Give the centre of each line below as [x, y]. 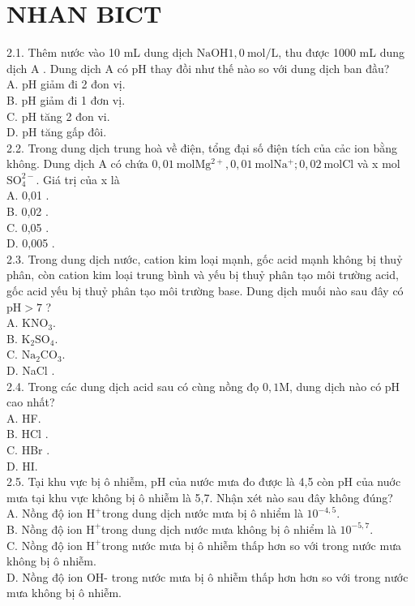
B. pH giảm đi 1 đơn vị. [66, 99]
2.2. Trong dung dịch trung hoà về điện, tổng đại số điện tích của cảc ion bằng [202, 147]
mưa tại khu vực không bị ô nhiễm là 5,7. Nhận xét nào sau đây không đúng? [200, 497]
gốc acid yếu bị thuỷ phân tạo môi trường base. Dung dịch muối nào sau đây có [205, 291]
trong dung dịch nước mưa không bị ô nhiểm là [219, 529]
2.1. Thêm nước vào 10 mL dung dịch [100, 52]
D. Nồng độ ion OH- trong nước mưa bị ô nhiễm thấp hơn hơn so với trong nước [207, 576]
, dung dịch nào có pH [344, 386]
